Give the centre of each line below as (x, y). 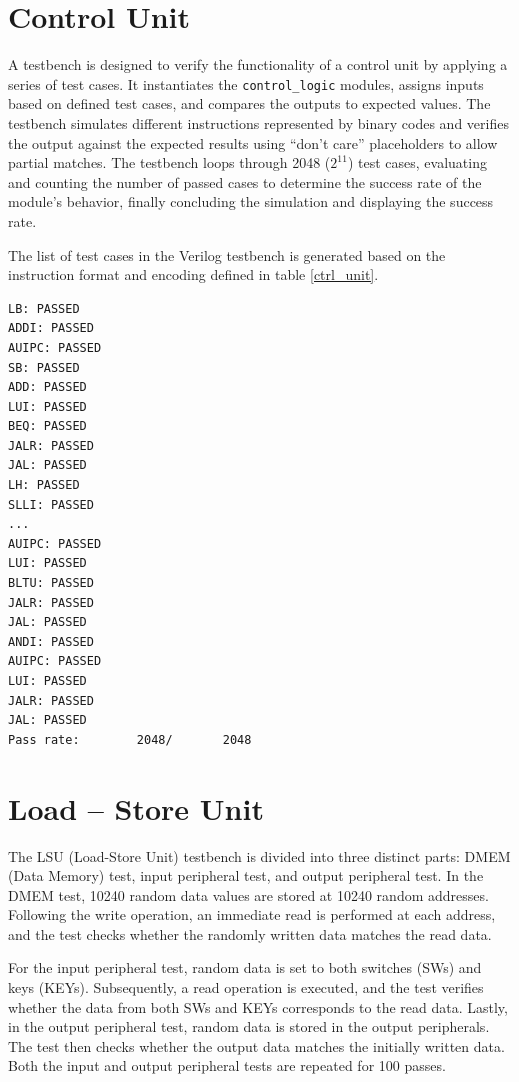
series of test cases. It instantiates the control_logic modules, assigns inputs (246, 83)
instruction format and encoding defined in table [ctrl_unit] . (193, 274)
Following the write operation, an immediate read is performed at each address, (252, 914)
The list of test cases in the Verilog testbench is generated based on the (227, 254)
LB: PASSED (44, 308)
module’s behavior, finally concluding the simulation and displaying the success (251, 201)
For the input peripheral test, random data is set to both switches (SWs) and (245, 967)
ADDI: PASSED (51, 328)
